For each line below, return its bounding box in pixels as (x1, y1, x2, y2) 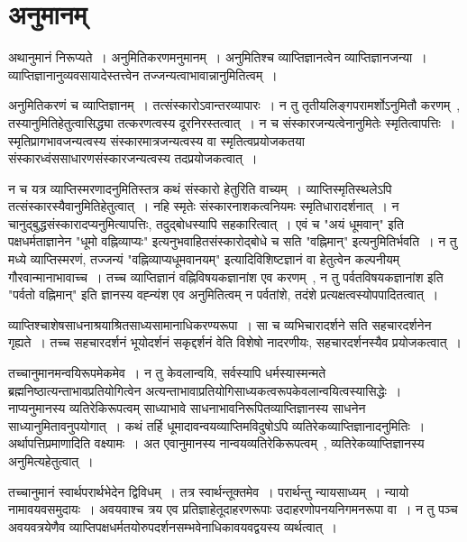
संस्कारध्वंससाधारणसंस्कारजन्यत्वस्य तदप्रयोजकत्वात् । (8, 149, 258, 168)
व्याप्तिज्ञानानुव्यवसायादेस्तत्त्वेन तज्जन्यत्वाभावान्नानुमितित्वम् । (8, 65, 278, 84)
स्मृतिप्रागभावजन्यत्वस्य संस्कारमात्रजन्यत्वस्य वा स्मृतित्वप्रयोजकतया (8, 131, 305, 150)
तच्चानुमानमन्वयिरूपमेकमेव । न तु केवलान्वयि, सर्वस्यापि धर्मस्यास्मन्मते (8, 363, 326, 382)
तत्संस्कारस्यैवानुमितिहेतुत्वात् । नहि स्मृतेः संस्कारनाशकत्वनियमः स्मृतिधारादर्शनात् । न (8, 197, 399, 216)
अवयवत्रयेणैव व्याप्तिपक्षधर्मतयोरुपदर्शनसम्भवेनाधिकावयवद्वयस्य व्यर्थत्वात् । (8, 517, 338, 536)
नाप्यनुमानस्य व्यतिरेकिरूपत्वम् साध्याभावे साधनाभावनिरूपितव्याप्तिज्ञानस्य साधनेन (8, 399, 366, 418)
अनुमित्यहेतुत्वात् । (8, 452, 94, 470)
